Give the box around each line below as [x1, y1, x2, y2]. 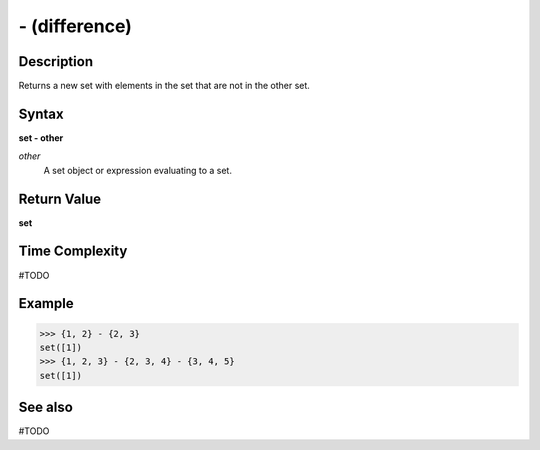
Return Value [18, 190, 102, 207]
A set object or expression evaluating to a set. [43, 164, 232, 176]
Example [18, 295, 74, 312]
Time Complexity [18, 243, 128, 260]
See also [18, 399, 74, 416]
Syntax [18, 105, 64, 122]
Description [18, 53, 94, 70]
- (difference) [18, 15, 132, 37]
